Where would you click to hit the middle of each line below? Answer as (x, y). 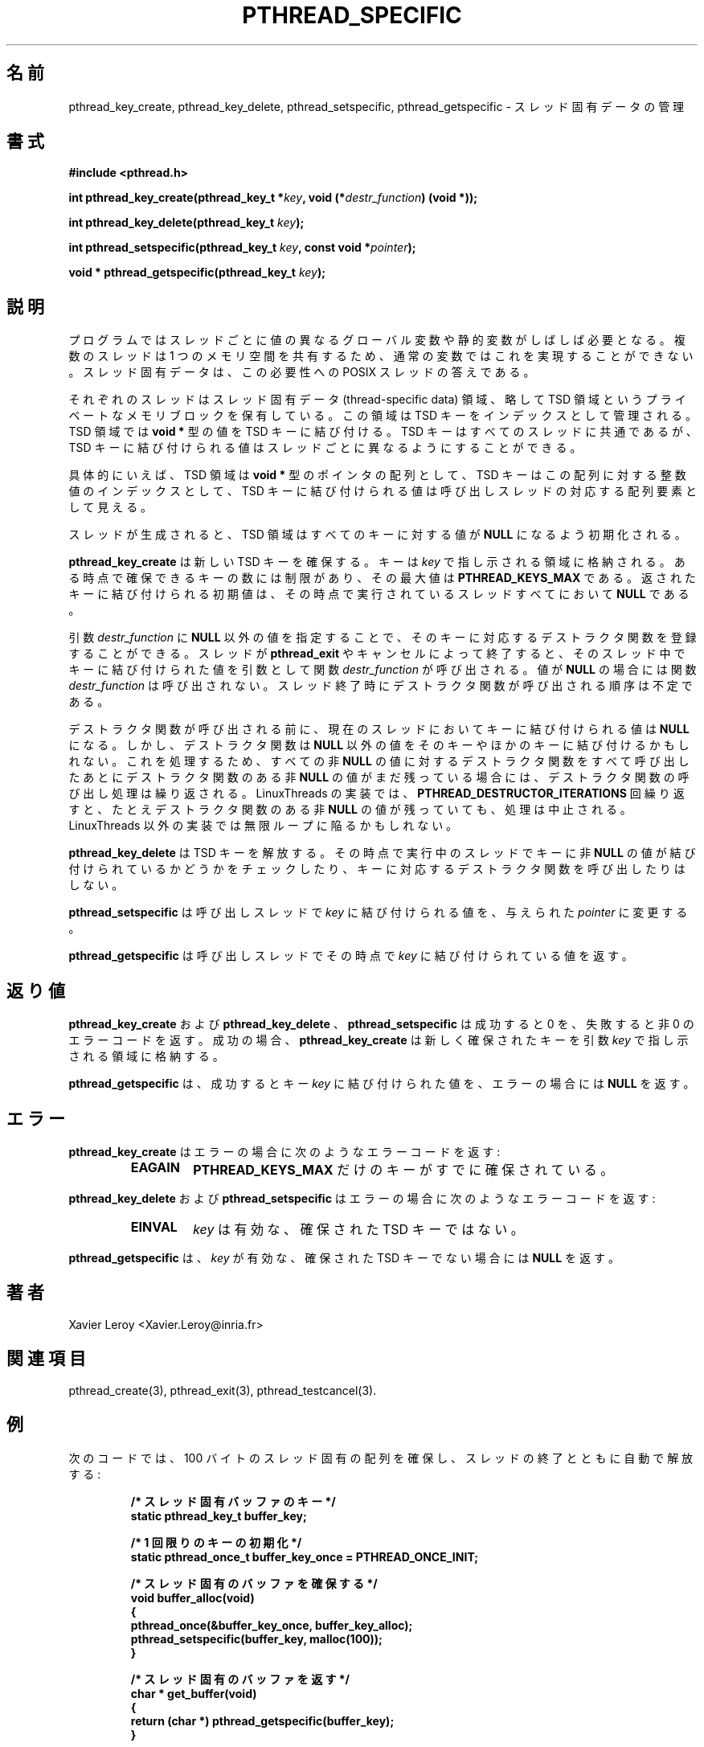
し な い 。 (96, 885)
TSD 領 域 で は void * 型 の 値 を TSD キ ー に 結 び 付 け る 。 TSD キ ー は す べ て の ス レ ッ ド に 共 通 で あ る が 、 (383, 432)
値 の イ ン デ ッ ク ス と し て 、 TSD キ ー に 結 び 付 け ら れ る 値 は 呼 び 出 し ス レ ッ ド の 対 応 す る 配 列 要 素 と (383, 491)
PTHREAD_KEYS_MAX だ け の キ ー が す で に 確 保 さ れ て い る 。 (403, 1169)
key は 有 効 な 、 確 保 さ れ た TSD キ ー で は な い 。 (358, 1229)
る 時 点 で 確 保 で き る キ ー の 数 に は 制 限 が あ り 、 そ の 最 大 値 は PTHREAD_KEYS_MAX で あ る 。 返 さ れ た (382, 578)
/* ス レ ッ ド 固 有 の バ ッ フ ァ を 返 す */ (240, 1679)
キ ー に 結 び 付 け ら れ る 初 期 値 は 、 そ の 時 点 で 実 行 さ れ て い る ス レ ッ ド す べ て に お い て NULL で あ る (379, 594)
